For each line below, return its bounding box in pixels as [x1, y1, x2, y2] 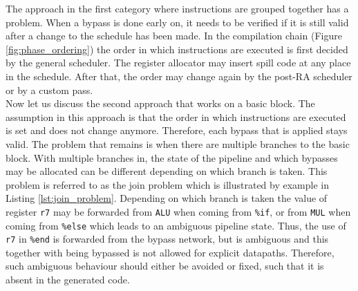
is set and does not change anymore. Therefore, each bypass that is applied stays [6, 123, 348, 138]
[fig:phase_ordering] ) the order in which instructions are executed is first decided [6, 41, 348, 56]
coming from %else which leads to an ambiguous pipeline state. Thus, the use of [6, 218, 346, 232]
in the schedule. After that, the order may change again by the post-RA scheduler [6, 68, 352, 83]
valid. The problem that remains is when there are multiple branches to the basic [6, 136, 350, 151]
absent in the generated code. [6, 272, 130, 287]
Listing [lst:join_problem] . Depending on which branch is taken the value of [6, 191, 328, 205]
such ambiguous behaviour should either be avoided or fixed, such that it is [6, 259, 324, 273]
